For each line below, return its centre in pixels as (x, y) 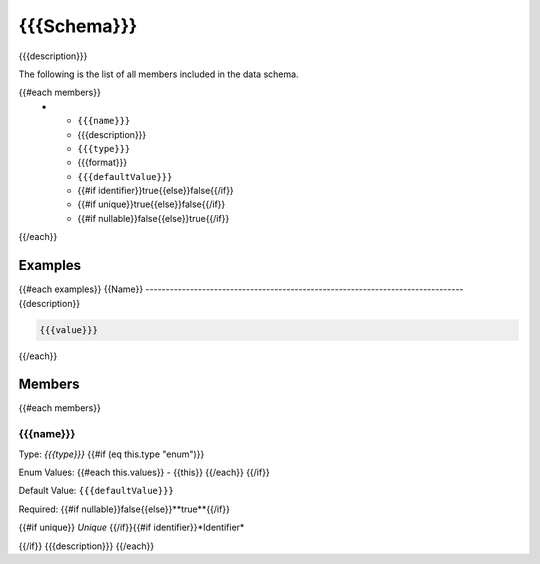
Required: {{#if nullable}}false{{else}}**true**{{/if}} (124, 509)
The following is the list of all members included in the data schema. (158, 74)
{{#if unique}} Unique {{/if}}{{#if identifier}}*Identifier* (131, 527)
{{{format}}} (102, 162)
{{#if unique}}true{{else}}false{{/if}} (151, 204)
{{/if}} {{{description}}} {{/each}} (86, 546)
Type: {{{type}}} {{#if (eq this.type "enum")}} (111, 454)
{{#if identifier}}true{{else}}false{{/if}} (155, 191)
